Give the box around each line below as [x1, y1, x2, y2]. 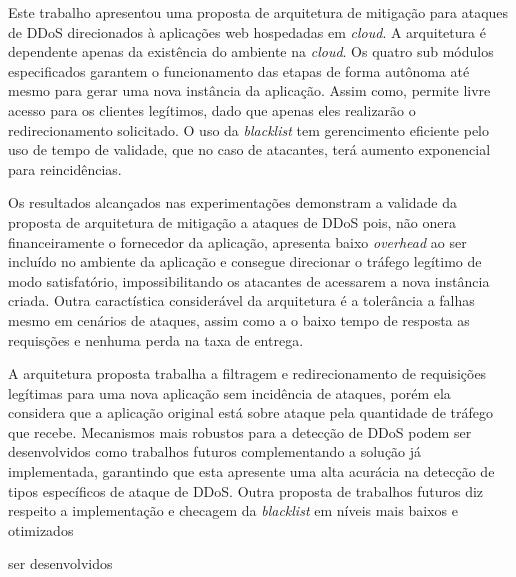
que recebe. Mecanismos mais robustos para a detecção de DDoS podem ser [8, 421, 472, 442]
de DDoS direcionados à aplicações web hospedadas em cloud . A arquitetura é [8, 21, 486, 42]
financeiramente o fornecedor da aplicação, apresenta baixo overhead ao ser [8, 231, 467, 252]
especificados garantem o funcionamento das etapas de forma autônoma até [8, 60, 470, 81]
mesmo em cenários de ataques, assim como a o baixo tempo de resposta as [8, 309, 470, 330]
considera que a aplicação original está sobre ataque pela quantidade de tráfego [8, 402, 493, 423]
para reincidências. [8, 158, 122, 179]
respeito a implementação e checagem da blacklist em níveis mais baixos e [8, 500, 458, 521]
